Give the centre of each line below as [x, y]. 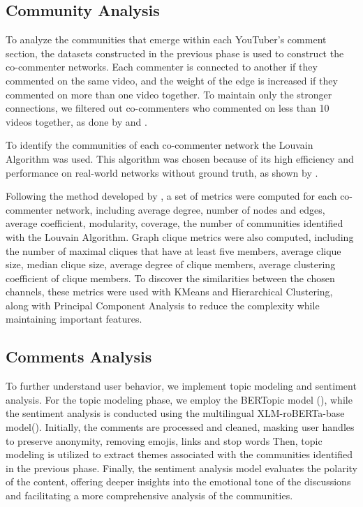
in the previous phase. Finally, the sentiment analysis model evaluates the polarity [181, 468]
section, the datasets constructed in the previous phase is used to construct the [175, 53]
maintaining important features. [74, 319]
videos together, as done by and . [76, 121]
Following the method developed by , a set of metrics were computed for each [171, 196]
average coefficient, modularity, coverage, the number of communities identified [175, 223]
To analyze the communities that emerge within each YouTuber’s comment [166, 39]
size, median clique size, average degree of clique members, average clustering [171, 264]
